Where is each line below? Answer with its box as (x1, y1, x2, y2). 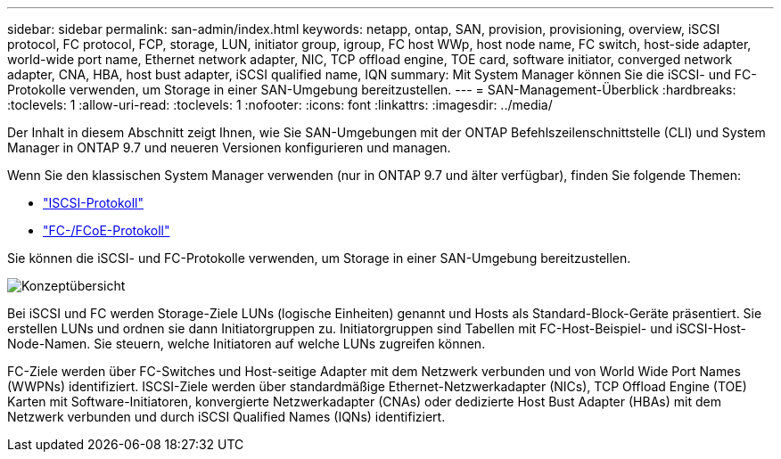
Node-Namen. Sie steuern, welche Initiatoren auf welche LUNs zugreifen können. (7, 336, 486, 351)
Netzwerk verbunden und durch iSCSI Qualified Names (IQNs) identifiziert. (7, 409, 446, 424)
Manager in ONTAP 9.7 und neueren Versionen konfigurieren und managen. (7, 140, 451, 155)
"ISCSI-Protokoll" (43, 195, 144, 210)
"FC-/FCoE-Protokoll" (43, 223, 170, 238)
